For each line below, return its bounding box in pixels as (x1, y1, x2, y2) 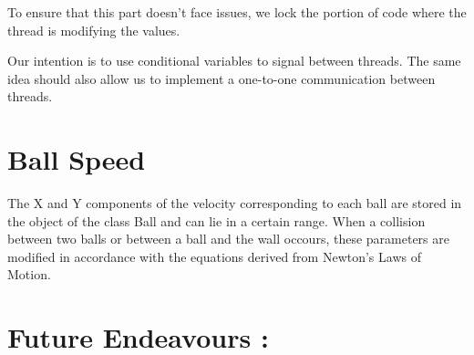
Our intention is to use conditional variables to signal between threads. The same (7, 51, 461, 70)
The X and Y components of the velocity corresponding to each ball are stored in (7, 193, 462, 213)
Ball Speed (7, 141, 146, 178)
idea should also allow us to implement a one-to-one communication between (7, 68, 436, 88)
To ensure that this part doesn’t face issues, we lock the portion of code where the (7, 3, 467, 21)
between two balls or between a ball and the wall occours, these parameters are (7, 229, 449, 248)
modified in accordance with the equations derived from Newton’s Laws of (7, 246, 421, 266)
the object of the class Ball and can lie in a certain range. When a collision (7, 211, 426, 230)
